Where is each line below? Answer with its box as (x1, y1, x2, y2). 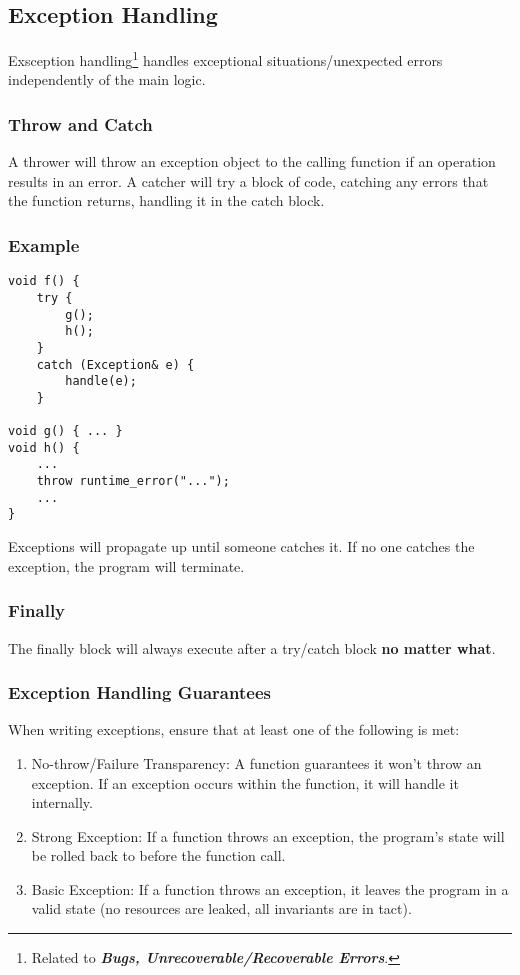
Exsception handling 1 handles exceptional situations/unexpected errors (8, 47, 443, 70)
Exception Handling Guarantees (8, 680, 271, 705)
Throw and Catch (8, 111, 153, 136)
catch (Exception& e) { (36, 357, 195, 372)
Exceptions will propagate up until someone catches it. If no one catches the (8, 536, 475, 557)
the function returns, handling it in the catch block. (8, 190, 325, 211)
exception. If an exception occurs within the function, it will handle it (31, 772, 459, 793)
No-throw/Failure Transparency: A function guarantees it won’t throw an (31, 752, 482, 773)
